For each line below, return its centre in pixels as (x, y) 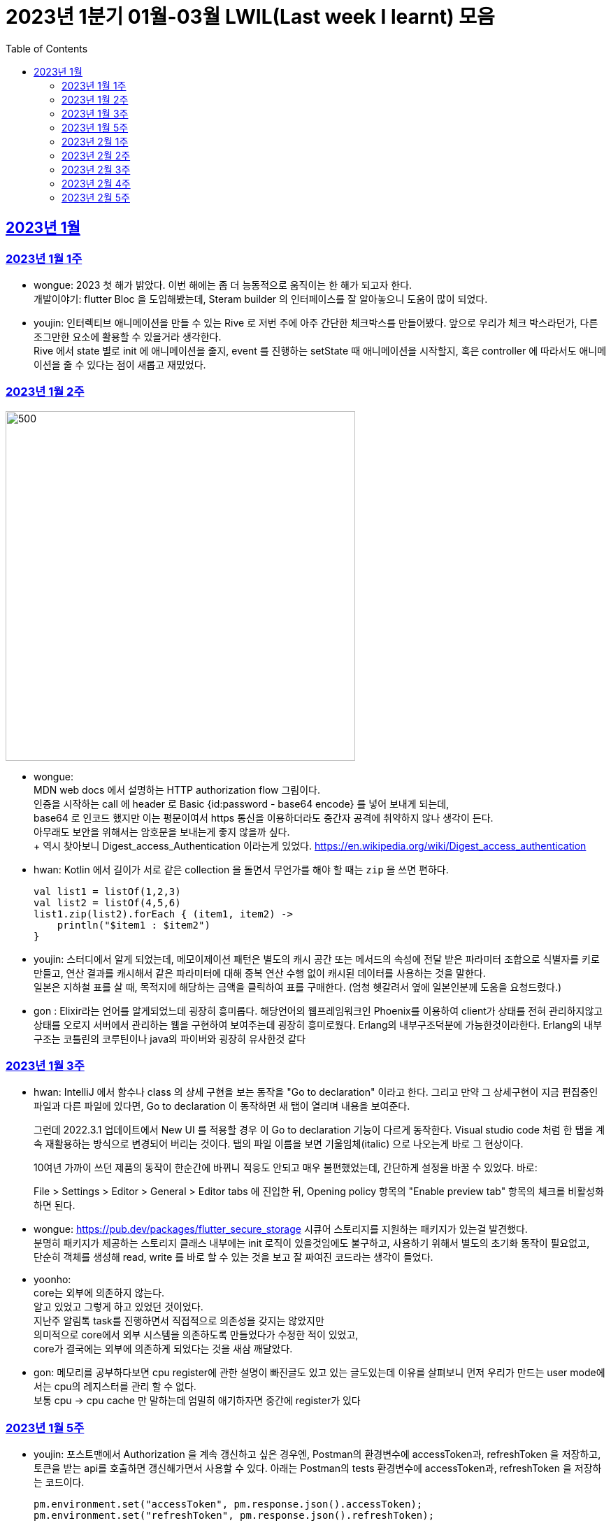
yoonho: (52, 1280)
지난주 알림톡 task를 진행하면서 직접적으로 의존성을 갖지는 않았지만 (179, 1321)
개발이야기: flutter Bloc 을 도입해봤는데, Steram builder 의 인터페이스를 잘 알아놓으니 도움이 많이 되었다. (261, 299)
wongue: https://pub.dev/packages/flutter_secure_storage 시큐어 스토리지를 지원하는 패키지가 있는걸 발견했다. (281, 1229)
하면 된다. (55, 1206)
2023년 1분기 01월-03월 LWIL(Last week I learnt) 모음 (250, 17)
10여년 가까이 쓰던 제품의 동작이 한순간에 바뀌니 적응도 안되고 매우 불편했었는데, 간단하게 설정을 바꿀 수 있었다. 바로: (286, 1168)
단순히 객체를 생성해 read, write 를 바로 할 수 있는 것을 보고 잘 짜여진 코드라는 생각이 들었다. (233, 1257)
